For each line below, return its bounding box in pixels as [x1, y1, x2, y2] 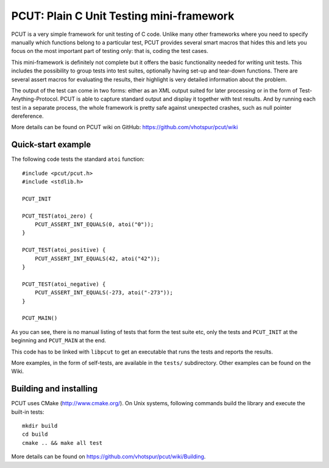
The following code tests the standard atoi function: [11, 155, 145, 163]
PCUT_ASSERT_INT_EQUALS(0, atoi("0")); [34, 221, 154, 228]
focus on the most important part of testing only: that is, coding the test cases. [11, 48, 208, 55]
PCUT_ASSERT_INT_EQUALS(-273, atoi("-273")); [34, 289, 174, 296]
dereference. [11, 113, 44, 120]
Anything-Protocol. [11, 95, 59, 103]
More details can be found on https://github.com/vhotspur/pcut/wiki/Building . [11, 453, 206, 460]
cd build [22, 431, 48, 438]
